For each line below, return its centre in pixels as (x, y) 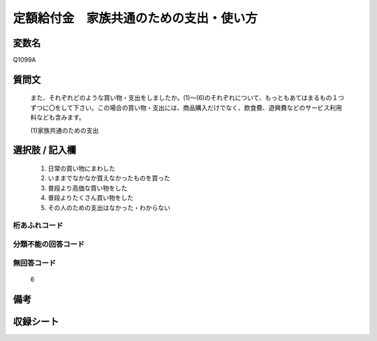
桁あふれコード (38, 226)
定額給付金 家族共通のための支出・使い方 (135, 18)
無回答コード (35, 263)
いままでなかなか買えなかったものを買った (109, 178)
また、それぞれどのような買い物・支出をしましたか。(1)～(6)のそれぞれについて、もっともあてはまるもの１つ (187, 98)
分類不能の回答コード (49, 244)
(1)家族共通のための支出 (65, 130)
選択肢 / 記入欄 (45, 150)
